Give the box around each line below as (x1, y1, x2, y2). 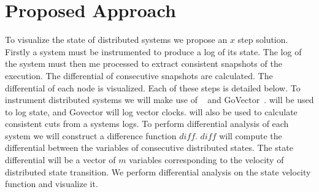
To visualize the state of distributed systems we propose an (5, 33, 228, 46)
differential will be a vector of (5, 153, 116, 166)
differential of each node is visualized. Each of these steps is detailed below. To (5, 81, 301, 94)
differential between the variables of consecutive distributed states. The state (5, 141, 293, 154)
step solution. (237, 33, 288, 46)
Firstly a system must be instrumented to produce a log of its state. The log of (5, 45, 302, 58)
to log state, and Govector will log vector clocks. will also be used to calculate (5, 105, 298, 118)
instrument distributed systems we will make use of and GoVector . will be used (5, 93, 314, 106)
